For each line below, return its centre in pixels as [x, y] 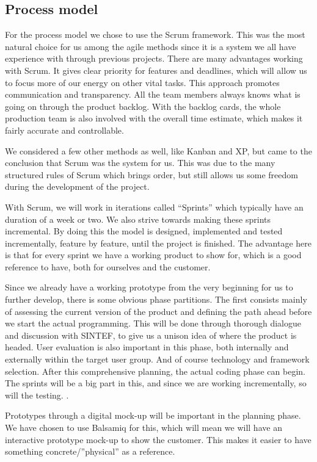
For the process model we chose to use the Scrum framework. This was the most [155, 34]
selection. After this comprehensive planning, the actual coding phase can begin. [155, 371]
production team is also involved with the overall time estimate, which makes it [154, 118]
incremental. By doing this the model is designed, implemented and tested [144, 231]
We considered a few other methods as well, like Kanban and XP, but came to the [158, 150]
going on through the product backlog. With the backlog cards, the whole [143, 106]
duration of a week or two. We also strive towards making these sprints [138, 219]
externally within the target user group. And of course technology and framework [157, 359]
